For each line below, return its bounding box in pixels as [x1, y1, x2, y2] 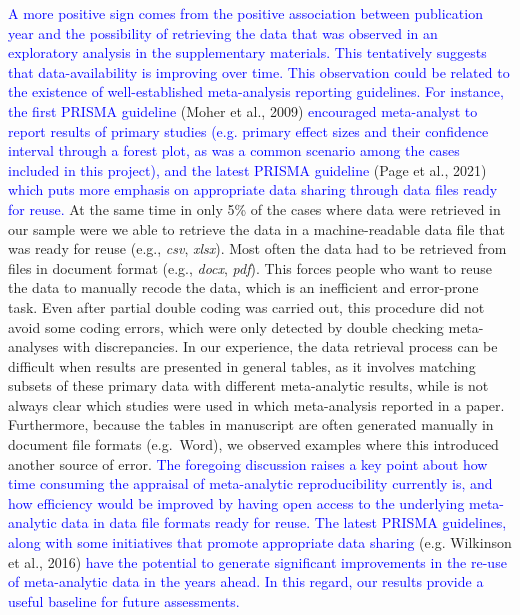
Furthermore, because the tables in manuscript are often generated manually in [8, 414, 494, 435]
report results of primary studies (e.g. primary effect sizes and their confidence [8, 120, 489, 141]
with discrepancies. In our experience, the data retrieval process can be [62, 336, 498, 357]
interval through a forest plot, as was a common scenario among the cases [8, 140, 460, 161]
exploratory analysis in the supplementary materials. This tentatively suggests [8, 42, 487, 63]
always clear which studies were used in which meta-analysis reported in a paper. [8, 394, 505, 415]
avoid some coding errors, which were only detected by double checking [8, 316, 444, 337]
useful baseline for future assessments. [8, 590, 240, 611]
